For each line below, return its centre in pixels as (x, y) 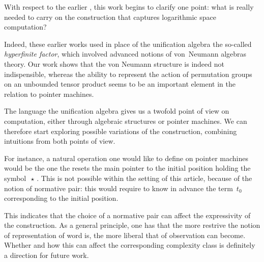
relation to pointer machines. (49, 94)
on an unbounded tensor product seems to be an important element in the (120, 84)
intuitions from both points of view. (60, 141)
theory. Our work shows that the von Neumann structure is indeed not (114, 63)
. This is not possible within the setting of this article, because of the (144, 178)
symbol (15, 178)
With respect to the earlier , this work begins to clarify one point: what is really (129, 7)
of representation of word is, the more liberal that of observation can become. (125, 235)
